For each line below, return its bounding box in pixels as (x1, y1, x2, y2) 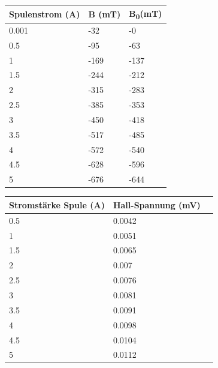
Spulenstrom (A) (9, 7, 80, 20)
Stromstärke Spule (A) (9, 198, 105, 211)
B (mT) (88, 7, 121, 20)
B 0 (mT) (129, 7, 162, 21)
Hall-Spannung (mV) (113, 198, 201, 211)
